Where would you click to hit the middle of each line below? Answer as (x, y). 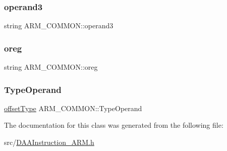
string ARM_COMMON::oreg (51, 67)
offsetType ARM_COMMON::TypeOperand (73, 108)
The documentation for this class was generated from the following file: (114, 125)
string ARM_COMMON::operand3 (59, 26)
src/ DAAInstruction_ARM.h (49, 142)
